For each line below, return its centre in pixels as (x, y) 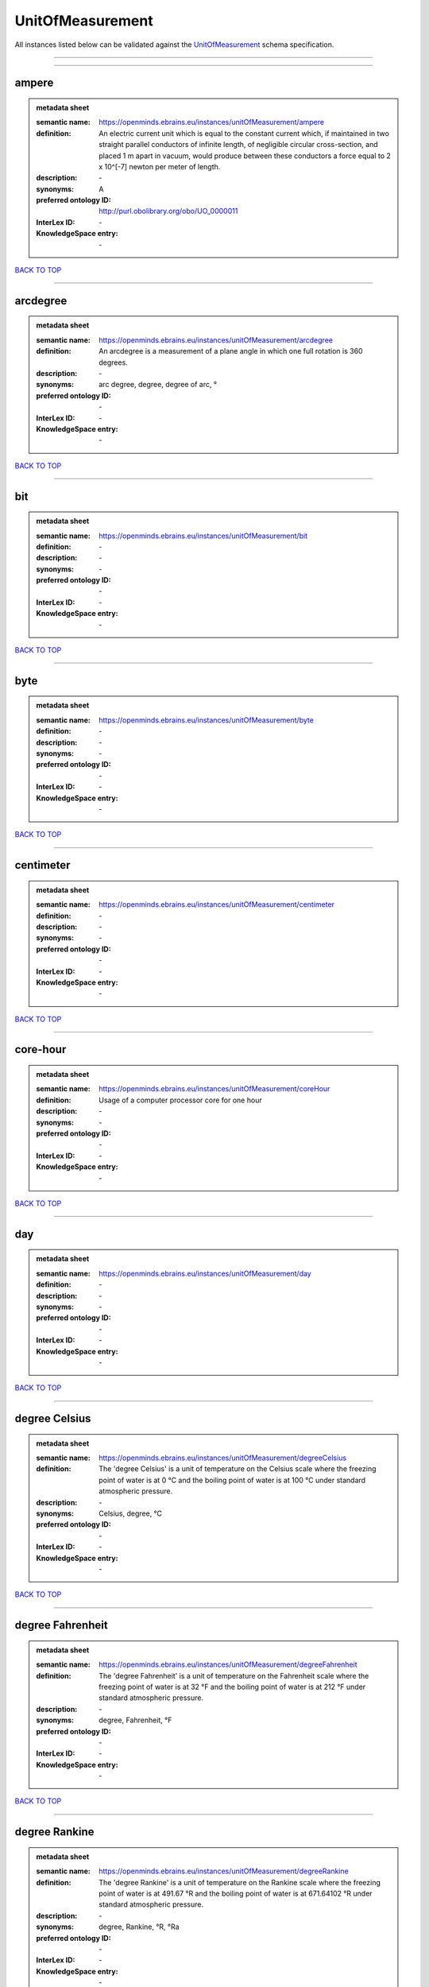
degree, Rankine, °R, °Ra (139, 1927)
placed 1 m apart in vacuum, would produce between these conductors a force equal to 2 (245, 156)
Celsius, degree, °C (131, 1513)
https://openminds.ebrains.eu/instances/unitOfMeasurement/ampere (212, 122)
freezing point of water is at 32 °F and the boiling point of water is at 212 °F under (232, 1687)
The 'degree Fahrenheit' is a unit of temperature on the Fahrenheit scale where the (234, 1675)
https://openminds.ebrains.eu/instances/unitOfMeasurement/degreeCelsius (223, 1458)
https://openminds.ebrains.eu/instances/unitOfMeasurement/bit (203, 536)
